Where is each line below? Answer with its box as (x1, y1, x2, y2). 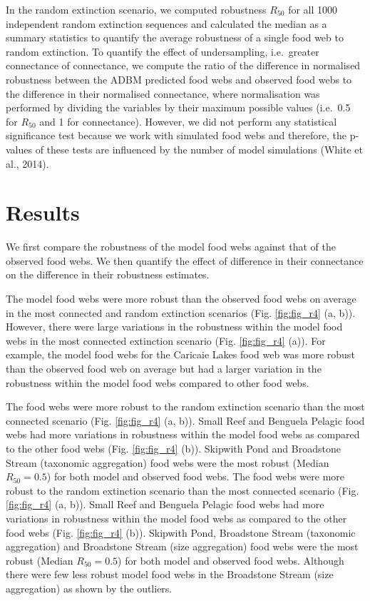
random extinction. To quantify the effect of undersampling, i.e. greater (6, 44, 319, 59)
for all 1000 (288, 2, 338, 16)
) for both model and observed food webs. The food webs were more (46, 469, 345, 484)
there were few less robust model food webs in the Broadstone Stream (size (6, 567, 334, 582)
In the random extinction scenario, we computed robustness (6, 2, 267, 16)
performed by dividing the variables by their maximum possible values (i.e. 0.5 (6, 100, 351, 115)
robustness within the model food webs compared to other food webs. (6, 375, 309, 390)
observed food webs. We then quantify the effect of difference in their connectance (6, 253, 364, 268)
